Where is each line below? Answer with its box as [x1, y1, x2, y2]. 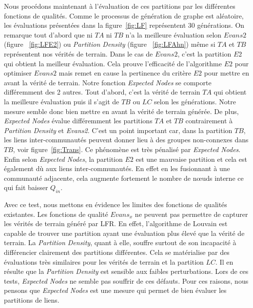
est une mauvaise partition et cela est [136, 154, 247, 164]
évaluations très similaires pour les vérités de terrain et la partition [4, 256, 204, 267]
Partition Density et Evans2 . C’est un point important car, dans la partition [4, 125, 233, 135]
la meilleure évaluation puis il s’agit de [4, 96, 119, 106]
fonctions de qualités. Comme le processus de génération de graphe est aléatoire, [4, 10, 244, 20]
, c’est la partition [177, 48, 232, 58]
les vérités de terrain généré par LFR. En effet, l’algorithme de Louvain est [4, 218, 228, 229]
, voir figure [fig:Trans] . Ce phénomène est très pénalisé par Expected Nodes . [13, 144, 241, 154]
